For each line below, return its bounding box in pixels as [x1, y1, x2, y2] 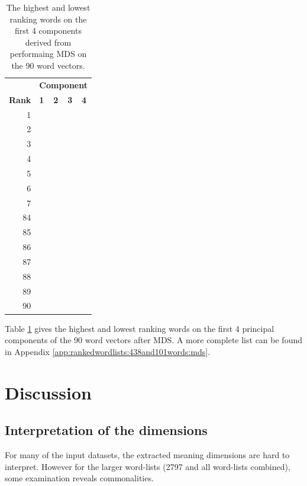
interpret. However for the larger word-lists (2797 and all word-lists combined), [5, 460, 290, 472]
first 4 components [15, 24, 82, 37]
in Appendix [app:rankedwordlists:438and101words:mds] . [5, 345, 211, 357]
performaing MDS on [9, 47, 87, 60]
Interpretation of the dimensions [5, 421, 208, 439]
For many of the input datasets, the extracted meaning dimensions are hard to [5, 448, 290, 461]
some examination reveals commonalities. [5, 472, 154, 484]
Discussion [5, 380, 92, 404]
